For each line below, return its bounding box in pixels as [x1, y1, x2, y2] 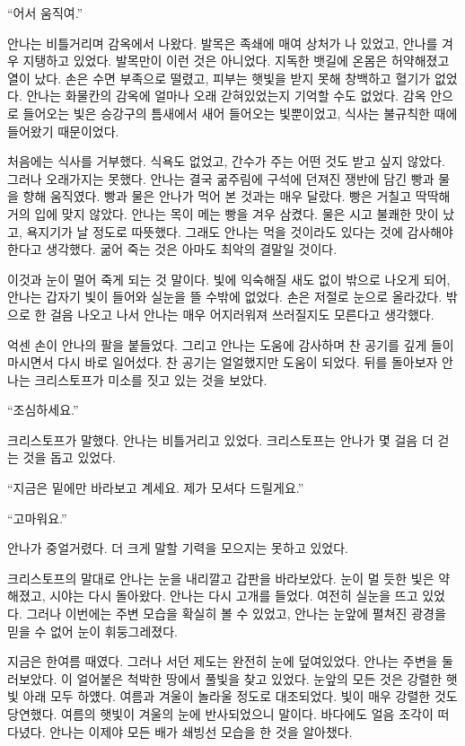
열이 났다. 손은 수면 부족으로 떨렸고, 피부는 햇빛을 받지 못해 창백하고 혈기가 [7, 68, 431, 87]
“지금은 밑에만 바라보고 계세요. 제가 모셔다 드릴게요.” [7, 478, 304, 497]
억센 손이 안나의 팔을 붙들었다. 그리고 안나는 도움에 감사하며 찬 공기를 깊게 [7, 335, 427, 354]
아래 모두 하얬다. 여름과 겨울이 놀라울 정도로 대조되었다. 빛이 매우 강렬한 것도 [22, 687, 458, 706]
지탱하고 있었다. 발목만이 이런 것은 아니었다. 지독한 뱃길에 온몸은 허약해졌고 [22, 51, 450, 70]
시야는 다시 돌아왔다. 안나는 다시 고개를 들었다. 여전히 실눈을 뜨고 [49, 586, 418, 605]
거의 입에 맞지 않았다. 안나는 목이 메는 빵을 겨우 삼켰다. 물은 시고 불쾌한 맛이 [7, 204, 439, 223]
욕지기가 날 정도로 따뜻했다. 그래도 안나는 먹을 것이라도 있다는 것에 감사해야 [26, 222, 453, 241]
